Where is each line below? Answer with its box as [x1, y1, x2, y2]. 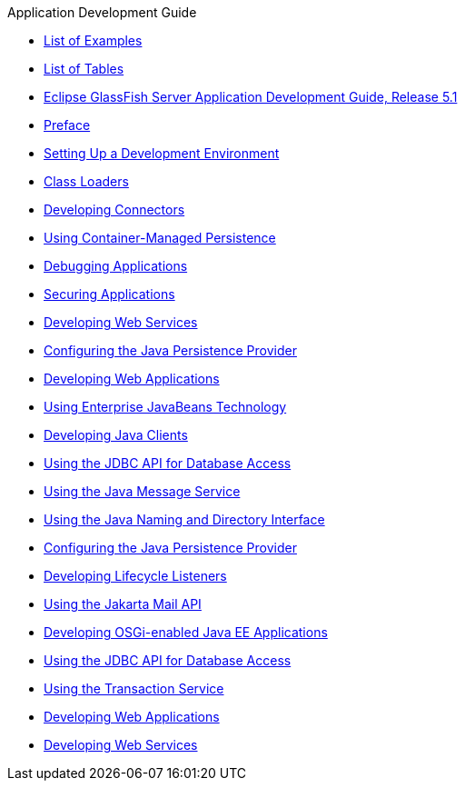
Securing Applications [44, 286, 175, 302]
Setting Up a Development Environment [44, 145, 280, 161]
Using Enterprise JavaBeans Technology [44, 399, 287, 414]
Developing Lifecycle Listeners [44, 568, 227, 584]
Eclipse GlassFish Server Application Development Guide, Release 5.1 [44, 89, 458, 105]
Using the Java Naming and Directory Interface [44, 512, 325, 527]
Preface [44, 117, 91, 133]
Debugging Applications [44, 258, 188, 274]
